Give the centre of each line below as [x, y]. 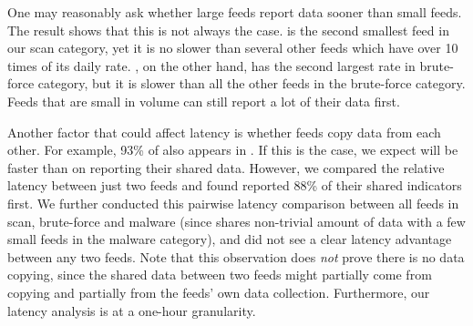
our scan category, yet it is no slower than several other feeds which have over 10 [233, 48]
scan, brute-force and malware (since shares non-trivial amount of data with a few [236, 221]
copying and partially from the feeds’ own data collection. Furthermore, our [219, 292]
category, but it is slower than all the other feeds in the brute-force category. [252, 83]
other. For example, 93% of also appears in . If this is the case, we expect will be [233, 150]
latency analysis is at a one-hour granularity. [132, 310]
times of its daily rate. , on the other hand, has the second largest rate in [211, 65]
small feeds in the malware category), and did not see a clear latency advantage [230, 239]
